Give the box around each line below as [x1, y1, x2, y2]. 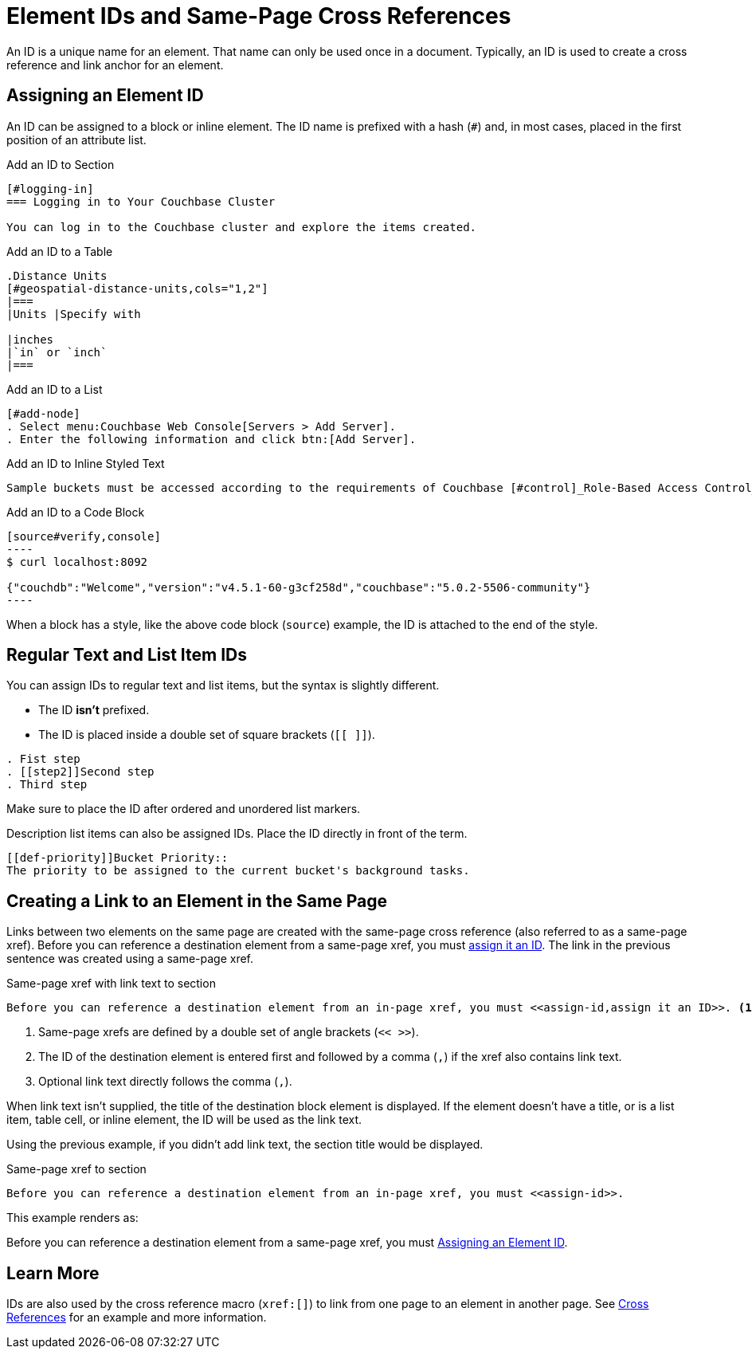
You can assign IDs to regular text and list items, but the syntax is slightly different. [6, 678, 440, 693]
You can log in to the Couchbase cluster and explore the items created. [6, 220, 477, 234]
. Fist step [6, 752, 80, 766]
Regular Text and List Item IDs [6, 645, 248, 666]
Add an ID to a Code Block [6, 505, 145, 519]
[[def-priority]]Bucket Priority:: [6, 851, 229, 865]
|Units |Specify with [6, 307, 141, 320]
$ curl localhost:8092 [6, 555, 148, 568]
